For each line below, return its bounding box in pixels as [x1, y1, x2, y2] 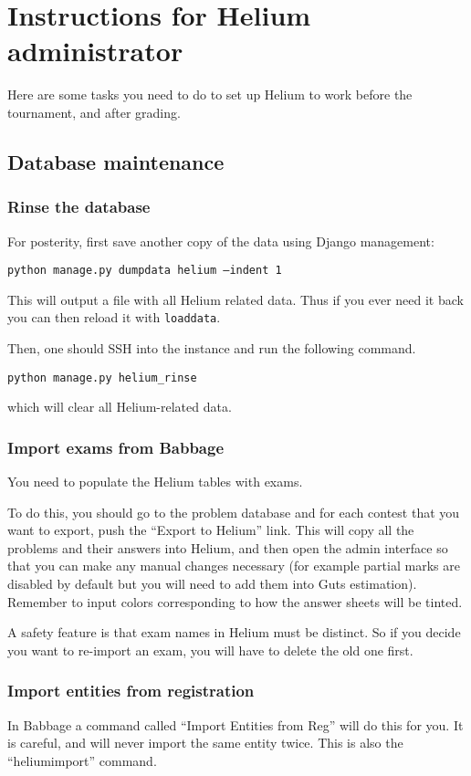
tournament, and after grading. [7, 102, 181, 121]
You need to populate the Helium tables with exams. [7, 472, 303, 491]
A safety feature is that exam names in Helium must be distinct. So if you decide [7, 623, 461, 642]
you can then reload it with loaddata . [7, 308, 221, 327]
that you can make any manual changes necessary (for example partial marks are [7, 556, 460, 575]
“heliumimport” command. [7, 750, 157, 770]
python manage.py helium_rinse [7, 371, 197, 384]
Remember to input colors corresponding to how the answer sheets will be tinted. [7, 592, 463, 611]
